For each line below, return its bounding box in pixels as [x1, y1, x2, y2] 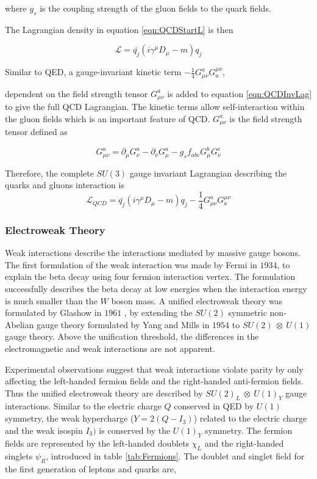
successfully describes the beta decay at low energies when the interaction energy [5, 282, 307, 294]
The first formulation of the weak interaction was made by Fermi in [5, 258, 257, 271]
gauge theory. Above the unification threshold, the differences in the [5, 330, 259, 343]
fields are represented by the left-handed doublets [5, 437, 190, 450]
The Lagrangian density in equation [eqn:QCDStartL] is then [5, 23, 233, 35]
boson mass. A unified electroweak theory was [111, 294, 283, 307]
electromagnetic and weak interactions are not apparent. [5, 342, 215, 354]
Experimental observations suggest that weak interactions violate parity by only [5, 362, 304, 375]
